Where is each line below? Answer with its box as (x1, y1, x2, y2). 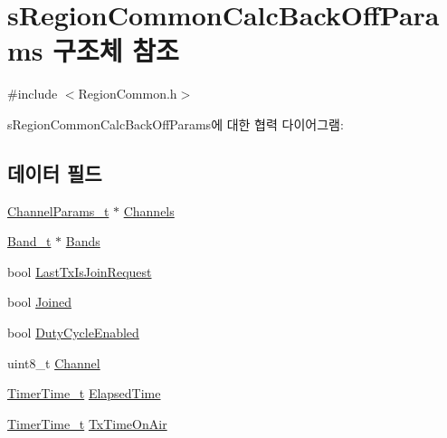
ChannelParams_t (7, 201, 109, 220)
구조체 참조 (52, 32, 179, 69)
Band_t (7, 232, 52, 251)
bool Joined (7, 292, 71, 311)
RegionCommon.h (78, 84, 177, 103)
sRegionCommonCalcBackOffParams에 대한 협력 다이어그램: (7, 114, 344, 133)
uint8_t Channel (7, 353, 100, 372)
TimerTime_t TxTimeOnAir (7, 414, 167, 433)
